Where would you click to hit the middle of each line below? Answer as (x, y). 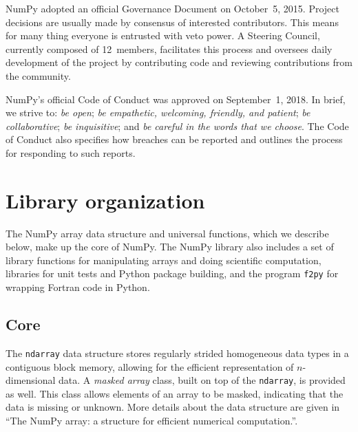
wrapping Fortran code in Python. (78, 287)
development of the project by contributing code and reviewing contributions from (179, 62)
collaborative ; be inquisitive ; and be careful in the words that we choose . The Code (177, 126)
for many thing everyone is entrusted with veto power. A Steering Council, (163, 35)
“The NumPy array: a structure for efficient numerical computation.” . (152, 420)
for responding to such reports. (71, 152)
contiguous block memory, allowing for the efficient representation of (150, 366)
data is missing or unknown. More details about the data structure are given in (173, 407)
